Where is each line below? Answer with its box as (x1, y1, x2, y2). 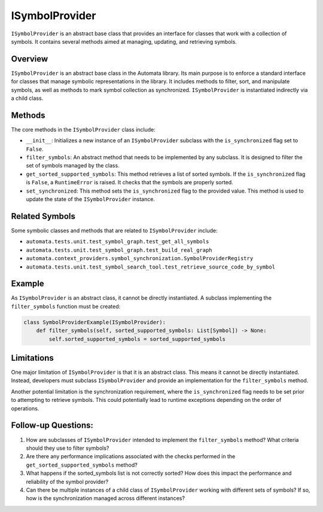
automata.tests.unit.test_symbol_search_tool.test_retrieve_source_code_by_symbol (26, 263, 275, 270)
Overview (11, 54, 48, 64)
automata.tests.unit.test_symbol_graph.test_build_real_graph (26, 246, 212, 254)
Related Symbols (11, 211, 76, 221)
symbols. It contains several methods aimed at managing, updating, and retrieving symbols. (11, 38, 237, 45)
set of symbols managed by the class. (26, 162, 120, 169)
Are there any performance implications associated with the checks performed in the (26, 453, 236, 460)
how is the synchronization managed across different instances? (26, 495, 185, 502)
